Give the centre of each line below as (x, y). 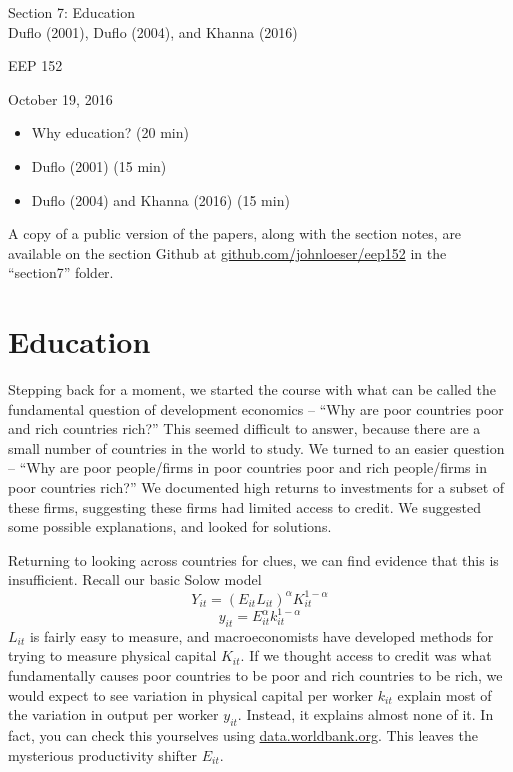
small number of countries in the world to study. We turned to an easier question (256, 447)
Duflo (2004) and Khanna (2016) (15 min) (160, 199)
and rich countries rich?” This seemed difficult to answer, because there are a (244, 428)
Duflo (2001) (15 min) (99, 165)
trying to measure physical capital (112, 655)
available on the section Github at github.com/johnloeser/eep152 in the (227, 252)
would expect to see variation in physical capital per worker (191, 694)
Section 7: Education (71, 12)
